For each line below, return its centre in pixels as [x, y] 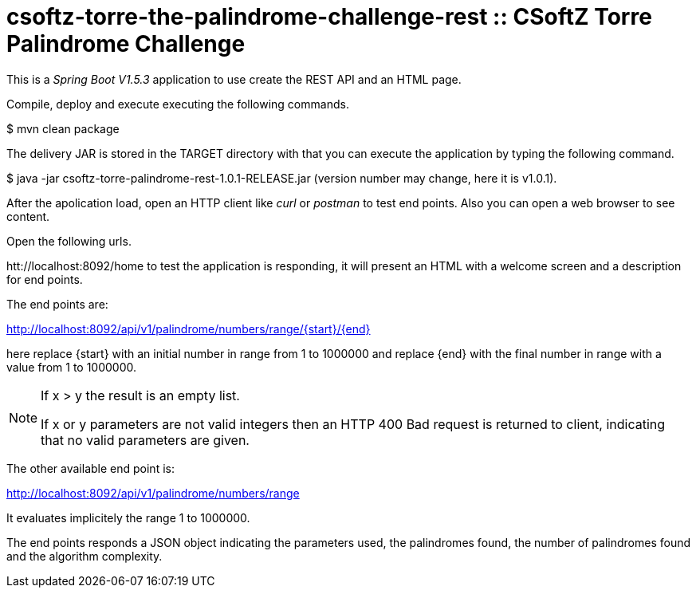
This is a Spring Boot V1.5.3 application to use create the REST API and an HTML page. [234, 79]
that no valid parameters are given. [145, 440]
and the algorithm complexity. [85, 556]
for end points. [45, 279]
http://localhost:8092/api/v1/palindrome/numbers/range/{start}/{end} [189, 328]
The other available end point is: [90, 468]
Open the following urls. [69, 241]
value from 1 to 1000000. [72, 367]
